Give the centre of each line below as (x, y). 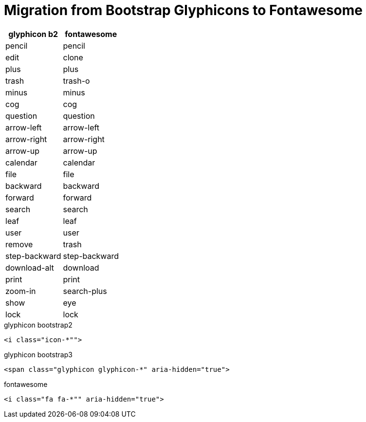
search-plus (85, 291)
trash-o (76, 81)
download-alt (30, 267)
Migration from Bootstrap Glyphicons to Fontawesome (183, 10)
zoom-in (21, 291)
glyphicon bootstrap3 (38, 354)
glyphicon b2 (33, 34)
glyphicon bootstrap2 (38, 325)
